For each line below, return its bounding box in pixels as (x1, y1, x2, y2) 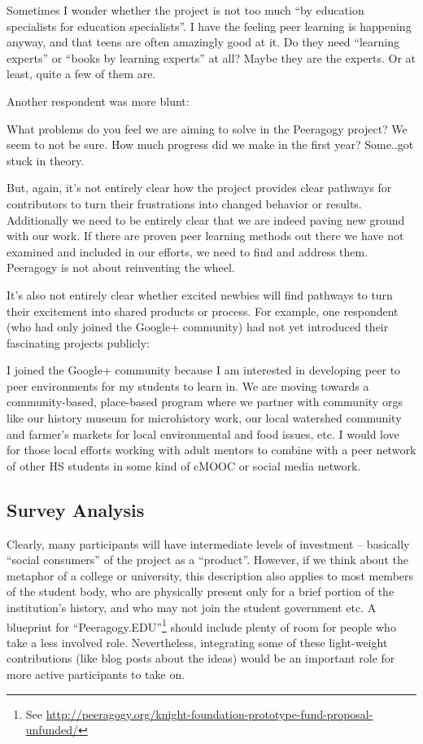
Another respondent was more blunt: (7, 92, 190, 109)
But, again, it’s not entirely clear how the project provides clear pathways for (7, 179, 392, 196)
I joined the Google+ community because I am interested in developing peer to (7, 361, 401, 379)
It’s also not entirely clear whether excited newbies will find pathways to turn (7, 286, 393, 303)
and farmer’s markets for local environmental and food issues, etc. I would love (7, 425, 399, 442)
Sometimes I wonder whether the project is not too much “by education (7, 2, 364, 18)
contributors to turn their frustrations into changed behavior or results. (7, 195, 362, 212)
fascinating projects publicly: (7, 334, 150, 351)
